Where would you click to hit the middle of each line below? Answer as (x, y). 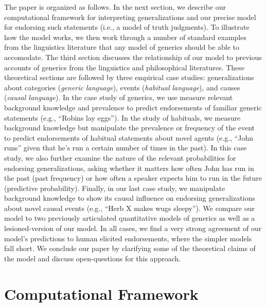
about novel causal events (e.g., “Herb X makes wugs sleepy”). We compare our (129, 208)
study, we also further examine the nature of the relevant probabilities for (120, 157)
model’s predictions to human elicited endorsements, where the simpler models (128, 238)
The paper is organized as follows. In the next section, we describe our (115, 7)
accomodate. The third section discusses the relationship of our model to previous (133, 57)
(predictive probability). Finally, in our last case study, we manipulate (115, 188)
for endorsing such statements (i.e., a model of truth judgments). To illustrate (127, 27)
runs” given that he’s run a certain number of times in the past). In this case (126, 148)
